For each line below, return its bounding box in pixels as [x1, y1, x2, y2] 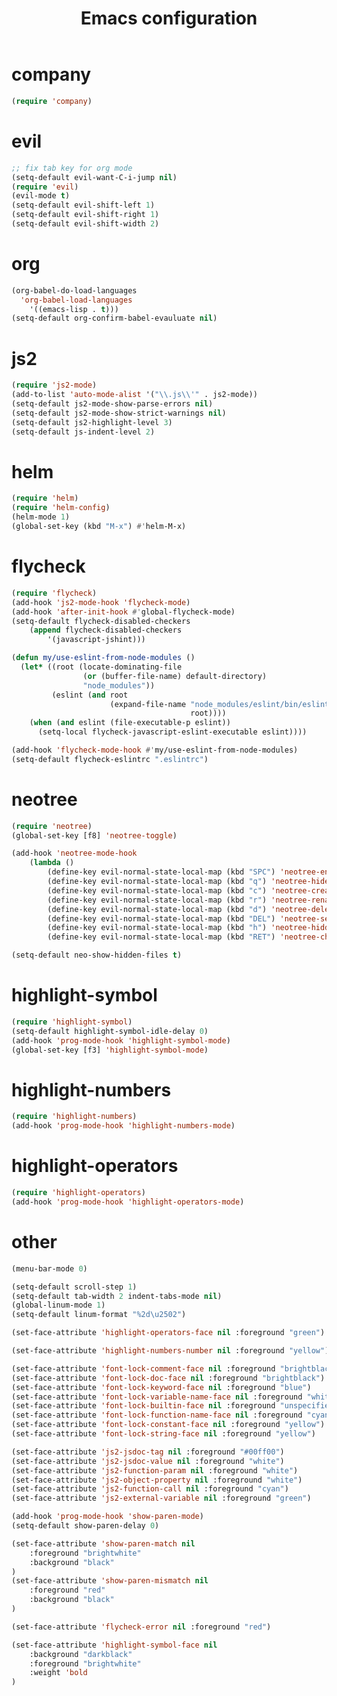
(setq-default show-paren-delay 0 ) [11, 1521, 160, 1531]
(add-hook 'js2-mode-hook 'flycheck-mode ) [11, 597, 191, 607]
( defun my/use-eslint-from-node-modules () [11, 653, 196, 663]
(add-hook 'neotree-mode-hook [11, 848, 138, 859]
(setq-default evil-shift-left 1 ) [11, 200, 156, 211]
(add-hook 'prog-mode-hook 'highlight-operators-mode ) [11, 1197, 245, 1207]
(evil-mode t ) [11, 191, 71, 201]
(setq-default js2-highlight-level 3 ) [11, 417, 173, 427]
